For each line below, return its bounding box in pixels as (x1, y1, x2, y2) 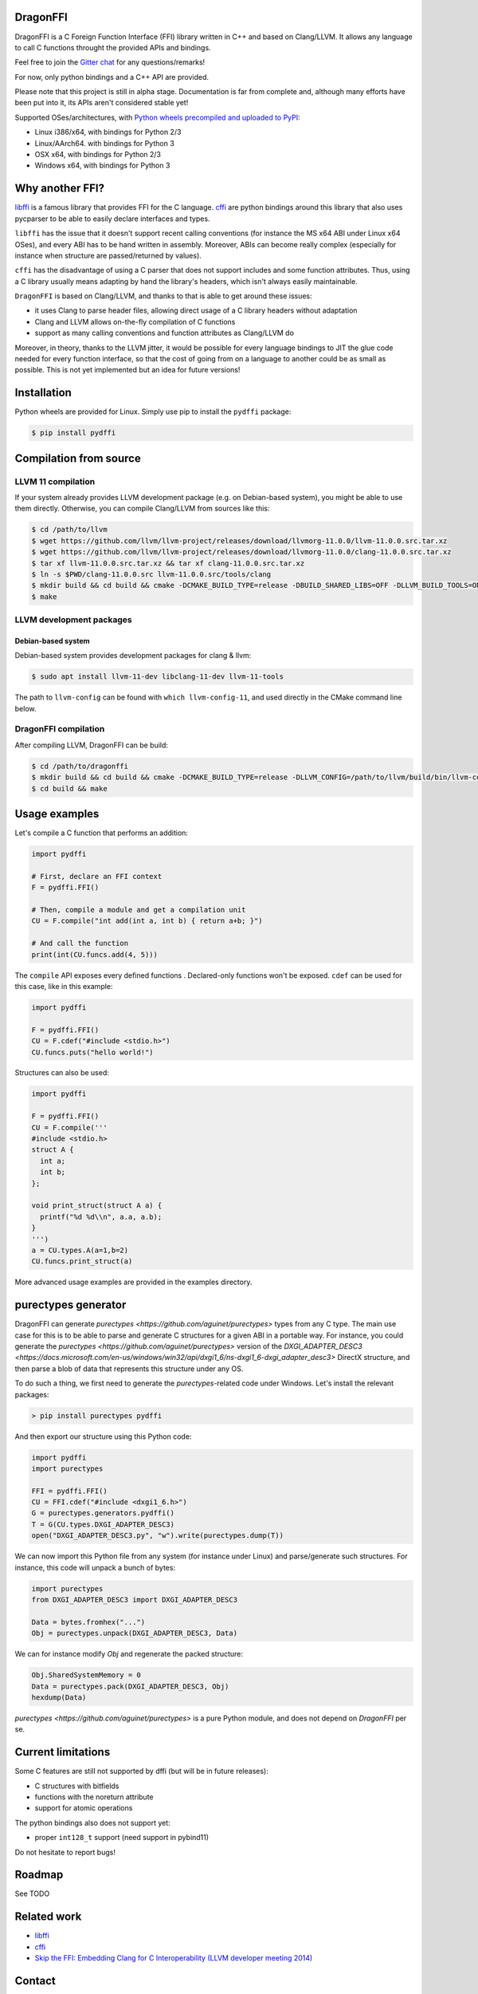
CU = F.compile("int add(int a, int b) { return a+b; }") (31, 916, 263, 925)
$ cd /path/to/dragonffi (31, 762, 129, 770)
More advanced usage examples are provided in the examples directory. (14, 1277, 253, 1287)
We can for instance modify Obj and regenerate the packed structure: (14, 1649, 243, 1659)
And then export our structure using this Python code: (14, 1432, 192, 1441)
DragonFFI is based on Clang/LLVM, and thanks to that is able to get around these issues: (14, 291, 312, 301)
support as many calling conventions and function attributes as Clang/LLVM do (34, 328, 295, 338)
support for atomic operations (34, 1803, 133, 1813)
